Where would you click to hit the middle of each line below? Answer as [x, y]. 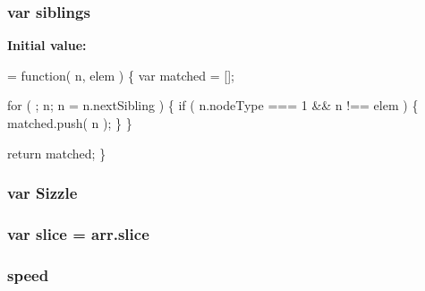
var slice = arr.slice [78, 233]
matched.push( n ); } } [70, 123]
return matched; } [57, 153]
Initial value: [47, 45]
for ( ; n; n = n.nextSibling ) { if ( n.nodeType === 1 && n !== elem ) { [213, 105]
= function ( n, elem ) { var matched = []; [121, 75]
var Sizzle [42, 193]
